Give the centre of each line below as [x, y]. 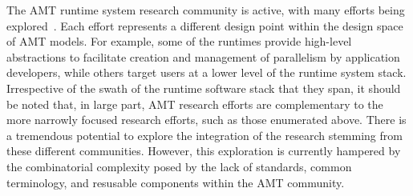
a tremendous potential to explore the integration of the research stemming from [204, 135]
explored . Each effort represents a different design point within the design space [205, 25]
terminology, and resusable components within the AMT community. [176, 182]
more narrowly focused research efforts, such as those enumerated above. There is [206, 120]
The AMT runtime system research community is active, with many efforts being [206, 10]
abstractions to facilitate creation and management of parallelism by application [203, 56]
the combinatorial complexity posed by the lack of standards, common [179, 166]
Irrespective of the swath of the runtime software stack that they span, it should [204, 88]
